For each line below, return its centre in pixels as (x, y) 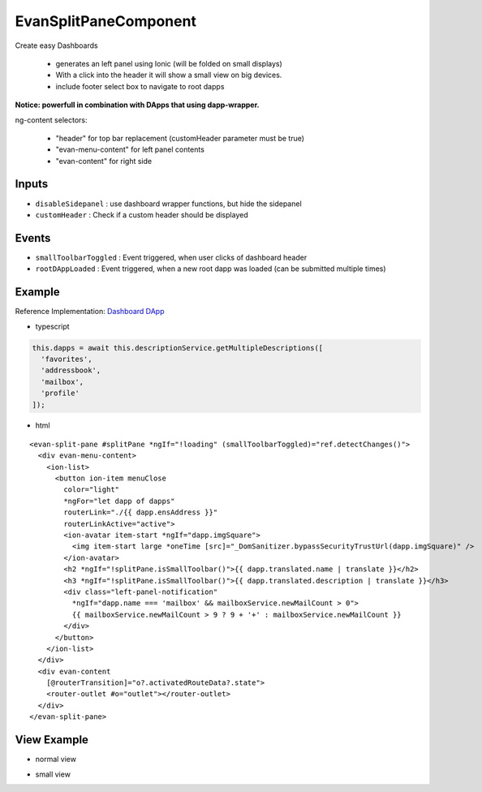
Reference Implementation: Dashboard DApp (90, 312)
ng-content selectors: (51, 120)
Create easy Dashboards (56, 45)
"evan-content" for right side (104, 161)
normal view (56, 760)
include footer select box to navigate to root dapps (140, 86)
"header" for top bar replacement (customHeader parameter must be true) (180, 138)
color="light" (92, 490)
